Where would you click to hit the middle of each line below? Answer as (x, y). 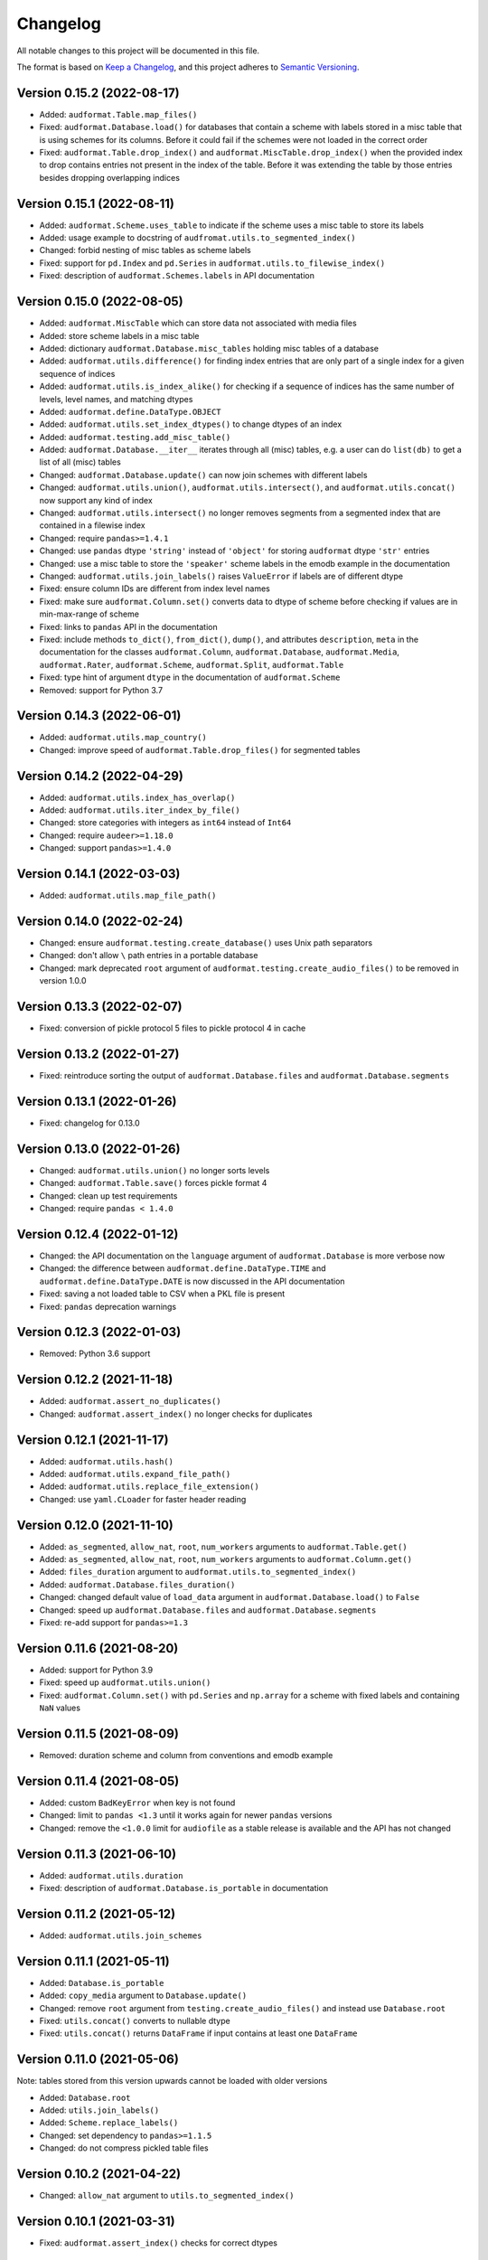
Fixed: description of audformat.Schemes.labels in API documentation (177, 276)
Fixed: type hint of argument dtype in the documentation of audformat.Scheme (190, 677)
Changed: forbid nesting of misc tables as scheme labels (145, 250)
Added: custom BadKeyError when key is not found (137, 1803)
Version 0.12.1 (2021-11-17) (93, 1440)
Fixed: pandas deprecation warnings (108, 1306)
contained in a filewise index (92, 525)
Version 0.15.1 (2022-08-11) (96, 203)
